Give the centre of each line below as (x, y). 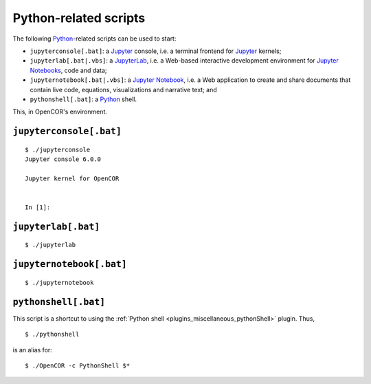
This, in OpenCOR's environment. (60, 112)
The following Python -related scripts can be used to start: (94, 39)
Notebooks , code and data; (68, 70)
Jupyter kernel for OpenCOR (72, 178)
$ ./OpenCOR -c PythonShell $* (78, 365)
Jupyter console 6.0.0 (63, 159)
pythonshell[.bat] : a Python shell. (83, 99)
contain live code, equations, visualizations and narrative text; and (124, 89)
